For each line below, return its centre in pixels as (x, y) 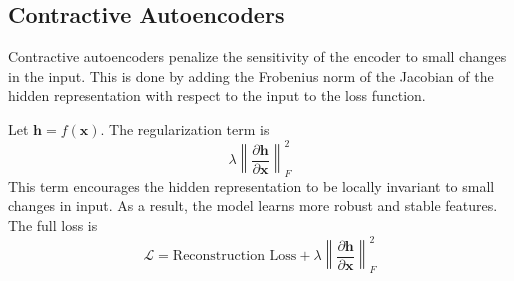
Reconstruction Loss (234, 256)
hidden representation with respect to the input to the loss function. (217, 95)
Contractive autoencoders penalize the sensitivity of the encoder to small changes (257, 56)
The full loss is (53, 225)
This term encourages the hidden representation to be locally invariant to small (251, 185)
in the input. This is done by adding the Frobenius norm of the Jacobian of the (251, 75)
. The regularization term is (185, 128)
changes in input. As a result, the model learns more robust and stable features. (253, 205)
